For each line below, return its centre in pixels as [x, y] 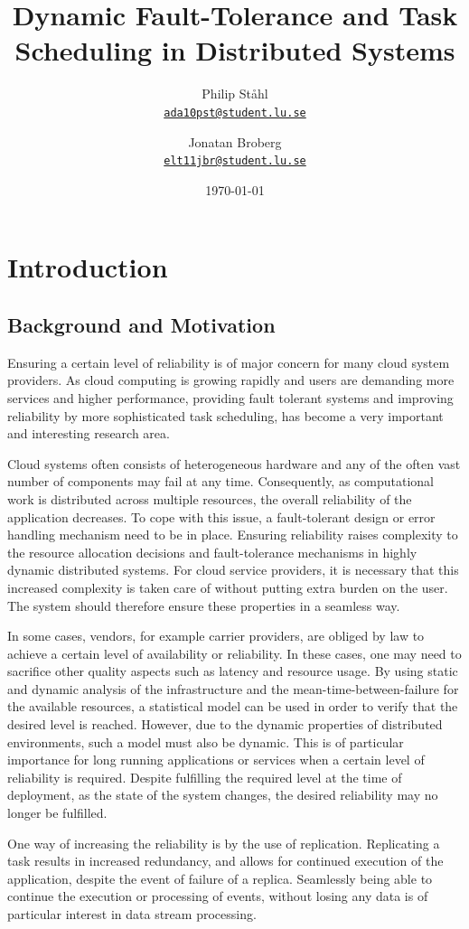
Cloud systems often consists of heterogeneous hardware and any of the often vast [234, 463]
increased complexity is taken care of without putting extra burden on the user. [228, 587]
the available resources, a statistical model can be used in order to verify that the [233, 706]
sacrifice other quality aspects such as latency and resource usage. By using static [233, 671]
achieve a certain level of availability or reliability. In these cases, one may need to [234, 653]
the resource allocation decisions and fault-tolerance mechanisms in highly [212, 552]
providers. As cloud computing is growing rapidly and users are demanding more [231, 380]
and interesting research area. [89, 433]
